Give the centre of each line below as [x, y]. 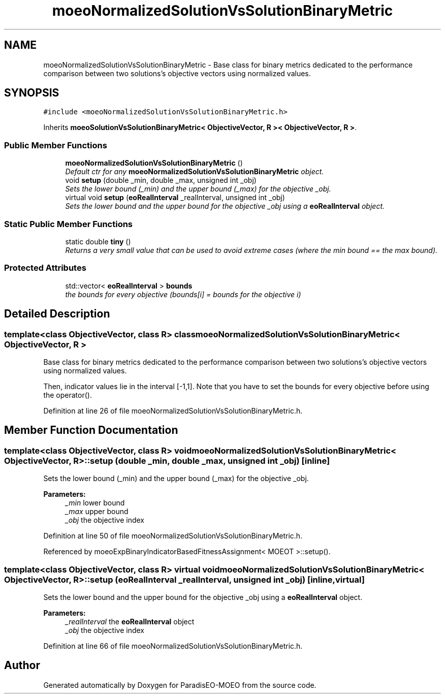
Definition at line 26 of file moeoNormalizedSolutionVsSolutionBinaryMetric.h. [173, 410]
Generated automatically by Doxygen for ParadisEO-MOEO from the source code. [180, 685]
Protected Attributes [45, 268]
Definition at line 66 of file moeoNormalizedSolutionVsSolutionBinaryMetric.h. [173, 646]
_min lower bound [95, 503]
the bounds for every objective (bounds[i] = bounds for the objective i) [183, 294]
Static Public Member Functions [69, 224]
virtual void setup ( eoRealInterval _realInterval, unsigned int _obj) [175, 198]
